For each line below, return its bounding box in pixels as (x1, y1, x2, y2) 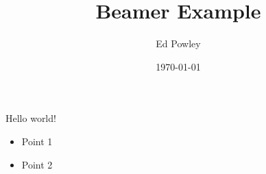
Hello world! (5, 111, 56, 125)
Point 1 (21, 134, 53, 148)
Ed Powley (156, 36, 201, 51)
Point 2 (21, 157, 53, 171)
